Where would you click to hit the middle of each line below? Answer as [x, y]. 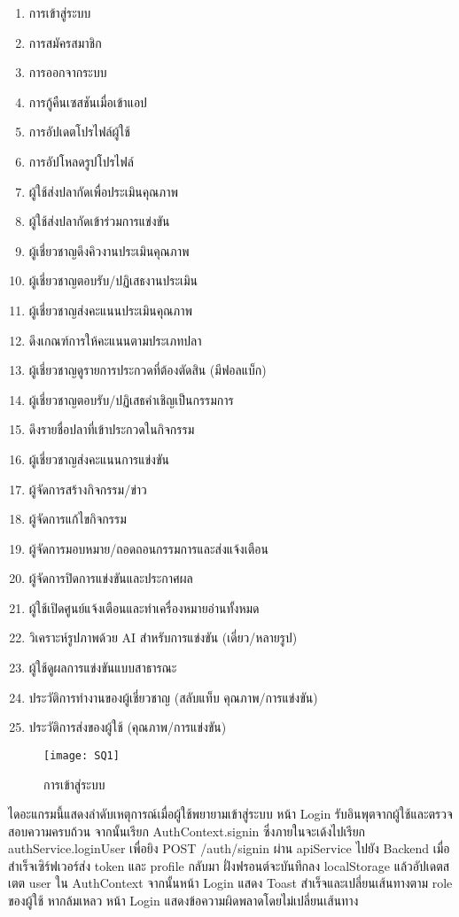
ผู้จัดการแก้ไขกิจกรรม [78, 519]
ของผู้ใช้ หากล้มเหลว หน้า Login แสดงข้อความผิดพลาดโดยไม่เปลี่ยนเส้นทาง [183, 901]
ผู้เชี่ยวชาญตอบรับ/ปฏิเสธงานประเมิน [113, 280]
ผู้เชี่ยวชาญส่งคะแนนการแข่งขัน [99, 458]
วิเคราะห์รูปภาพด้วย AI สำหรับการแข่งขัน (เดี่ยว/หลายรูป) [163, 637]
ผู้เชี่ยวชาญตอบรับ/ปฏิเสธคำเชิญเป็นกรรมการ [131, 399]
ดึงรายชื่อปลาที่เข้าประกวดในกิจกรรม [112, 429]
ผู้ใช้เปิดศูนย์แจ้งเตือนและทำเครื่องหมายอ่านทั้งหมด [144, 607]
